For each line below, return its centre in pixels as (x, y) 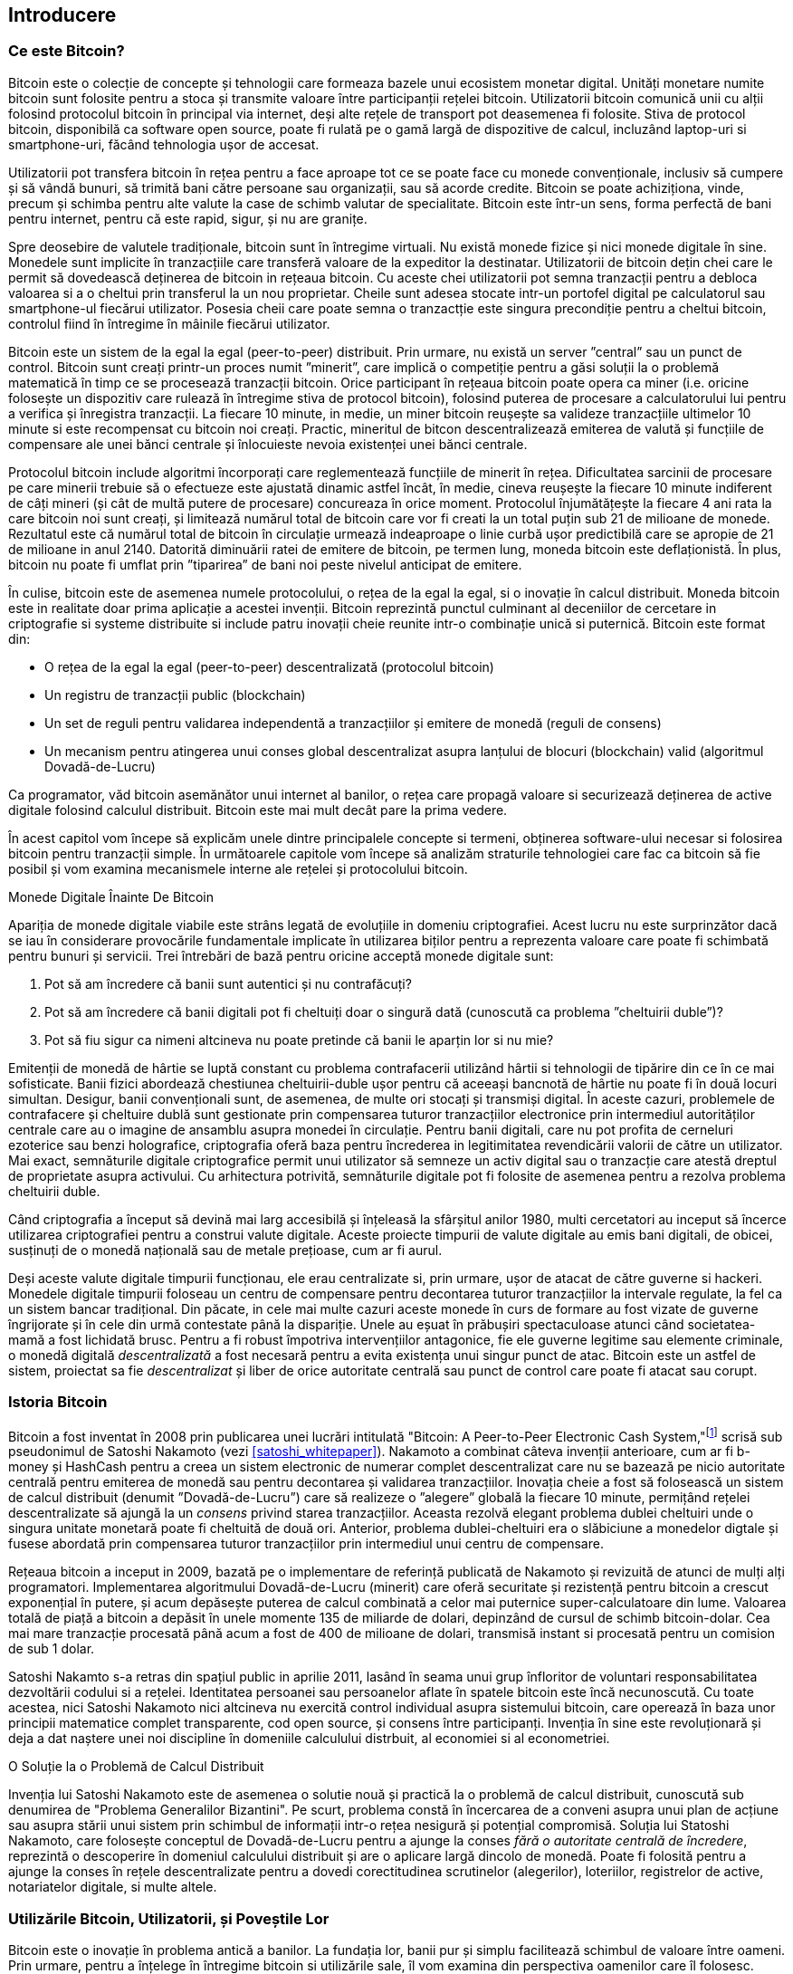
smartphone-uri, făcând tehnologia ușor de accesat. (164, 144)
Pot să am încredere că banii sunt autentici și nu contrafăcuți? (228, 983)
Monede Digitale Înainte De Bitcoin (111, 896)
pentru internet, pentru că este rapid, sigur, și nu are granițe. (188, 218)
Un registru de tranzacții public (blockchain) (175, 695)
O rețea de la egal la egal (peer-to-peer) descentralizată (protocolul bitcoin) (269, 666)
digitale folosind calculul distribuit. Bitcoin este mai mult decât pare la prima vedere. (258, 810)
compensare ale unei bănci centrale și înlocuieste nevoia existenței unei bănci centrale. (268, 444)
